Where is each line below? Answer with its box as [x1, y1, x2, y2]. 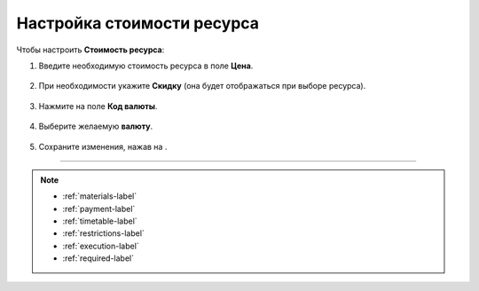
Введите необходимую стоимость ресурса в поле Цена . [38, 60, 254, 71]
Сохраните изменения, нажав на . [38, 141, 168, 152]
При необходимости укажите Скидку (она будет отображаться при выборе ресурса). [38, 81, 366, 91]
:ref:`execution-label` [62, 240, 139, 251]
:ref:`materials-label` [62, 191, 137, 201]
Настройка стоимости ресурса [16, 13, 260, 33]
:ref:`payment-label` [62, 203, 136, 214]
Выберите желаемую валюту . [38, 121, 153, 132]
